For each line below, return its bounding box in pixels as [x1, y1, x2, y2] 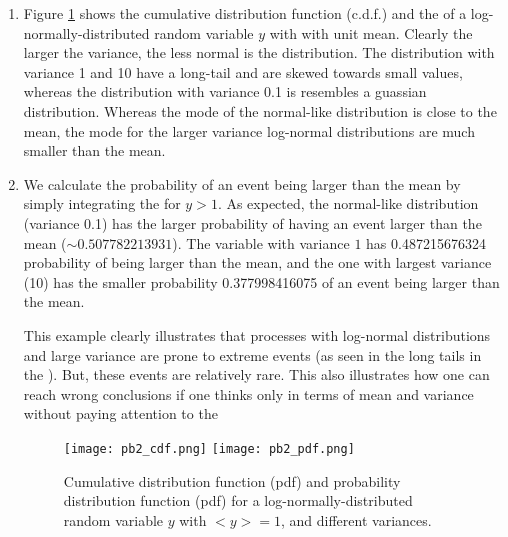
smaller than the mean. [23, 140, 166, 161]
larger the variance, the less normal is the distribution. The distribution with [23, 42, 495, 63]
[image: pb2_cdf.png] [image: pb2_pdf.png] [63, 441, 355, 456]
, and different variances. [281, 509, 432, 530]
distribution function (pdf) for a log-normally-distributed [63, 490, 413, 511]
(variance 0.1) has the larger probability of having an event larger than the [23, 212, 482, 233]
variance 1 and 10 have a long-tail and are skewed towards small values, [23, 61, 463, 82]
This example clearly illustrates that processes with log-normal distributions [23, 324, 491, 345]
